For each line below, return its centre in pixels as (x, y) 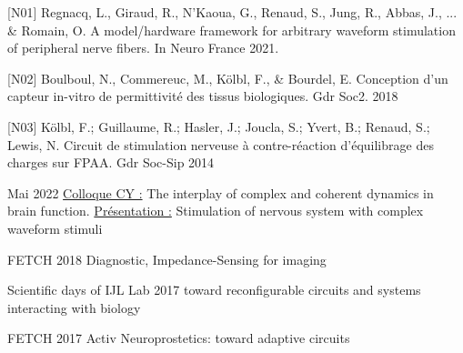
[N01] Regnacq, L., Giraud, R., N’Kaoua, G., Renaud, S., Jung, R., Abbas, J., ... (232, 12)
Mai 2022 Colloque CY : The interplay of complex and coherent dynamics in (221, 192)
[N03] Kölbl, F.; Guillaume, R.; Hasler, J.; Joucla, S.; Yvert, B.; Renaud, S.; (219, 126)
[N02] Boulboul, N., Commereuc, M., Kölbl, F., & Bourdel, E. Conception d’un (228, 78)
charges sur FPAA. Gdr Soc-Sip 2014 (111, 162)
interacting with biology (74, 307)
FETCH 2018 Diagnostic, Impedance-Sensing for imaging (167, 259)
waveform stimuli (55, 228)
